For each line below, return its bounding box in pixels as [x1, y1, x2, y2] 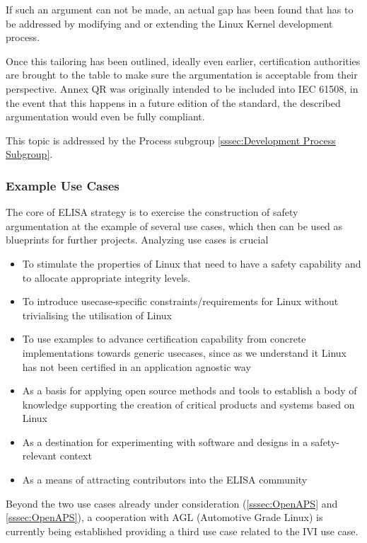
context [59, 448, 92, 463]
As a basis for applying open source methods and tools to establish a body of [22, 383, 357, 398]
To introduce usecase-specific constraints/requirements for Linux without [22, 294, 339, 309]
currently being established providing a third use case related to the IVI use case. [6, 523, 359, 538]
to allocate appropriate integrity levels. [22, 270, 191, 285]
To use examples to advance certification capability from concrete [22, 331, 306, 346]
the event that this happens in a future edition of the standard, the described [6, 95, 341, 110]
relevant [22, 448, 57, 463]
